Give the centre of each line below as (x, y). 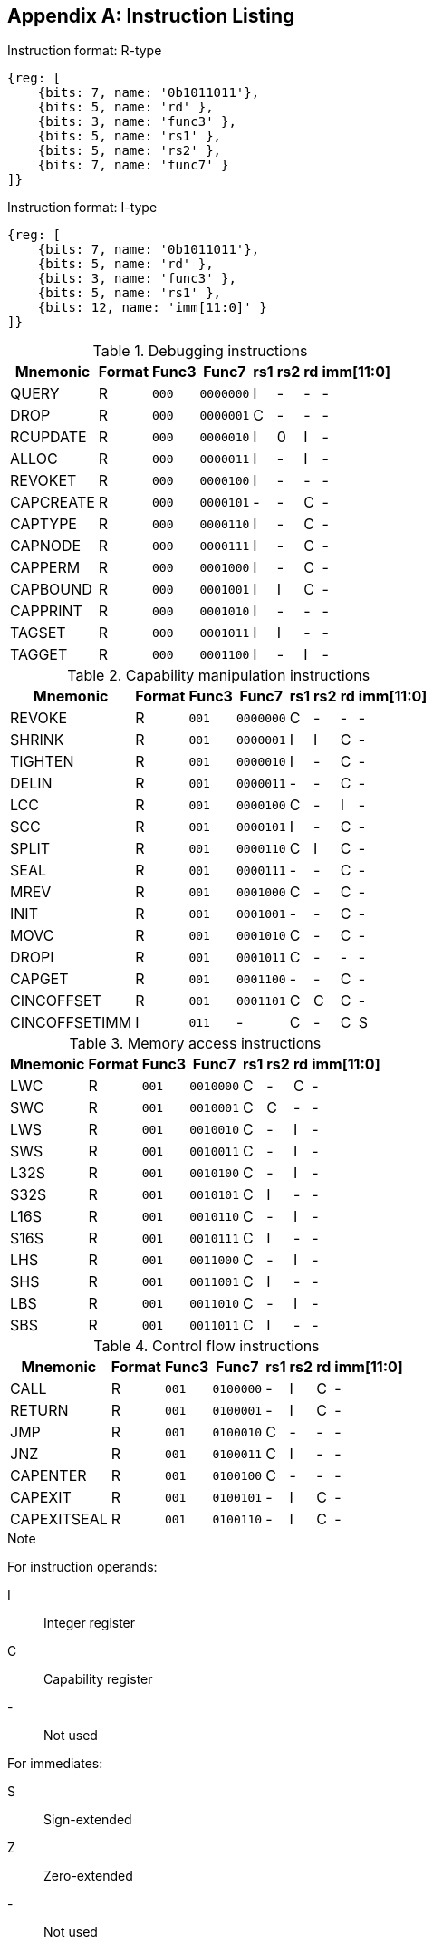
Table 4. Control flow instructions (207, 1346)
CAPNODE (46, 546)
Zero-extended (88, 1876)
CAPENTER (48, 1476)
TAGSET (38, 633)
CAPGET (39, 979)
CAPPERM (45, 568)
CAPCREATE (53, 503)
